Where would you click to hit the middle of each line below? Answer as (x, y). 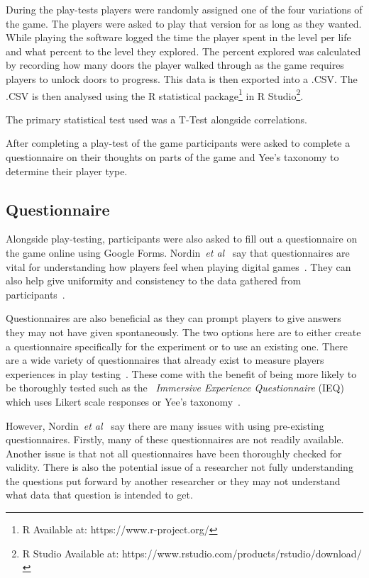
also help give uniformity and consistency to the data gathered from (154, 280)
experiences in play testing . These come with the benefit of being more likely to (181, 373)
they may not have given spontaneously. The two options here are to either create (183, 332)
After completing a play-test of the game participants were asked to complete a (178, 143)
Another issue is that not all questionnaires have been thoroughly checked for (174, 453)
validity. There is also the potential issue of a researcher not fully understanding (180, 467)
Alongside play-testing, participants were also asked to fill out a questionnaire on (182, 239)
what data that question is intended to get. (99, 495)
